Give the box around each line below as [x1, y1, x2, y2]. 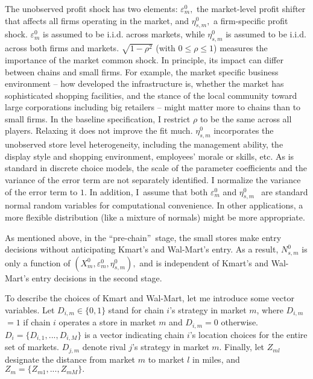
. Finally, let [219, 340, 265, 353]
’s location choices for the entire [189, 328, 308, 340]
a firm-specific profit [213, 14, 288, 27]
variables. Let [5, 303, 55, 316]
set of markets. [5, 340, 60, 353]
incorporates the [213, 124, 274, 137]
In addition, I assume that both [89, 185, 208, 198]
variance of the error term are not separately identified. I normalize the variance [5, 174, 301, 186]
